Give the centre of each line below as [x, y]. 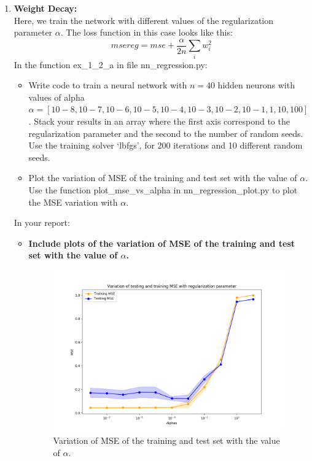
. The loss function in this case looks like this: [146, 32]
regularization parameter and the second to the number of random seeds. [166, 133]
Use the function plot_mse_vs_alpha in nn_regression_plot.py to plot [163, 189]
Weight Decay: [45, 8]
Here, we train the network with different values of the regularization [144, 20]
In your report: [42, 223]
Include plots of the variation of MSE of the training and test [162, 243]
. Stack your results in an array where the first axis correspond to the [159, 121]
